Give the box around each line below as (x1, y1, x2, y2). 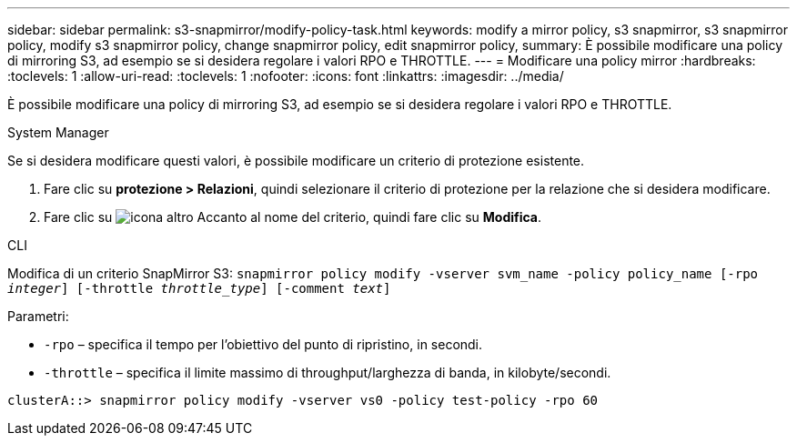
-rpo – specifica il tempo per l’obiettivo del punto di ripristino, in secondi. (44, 337, 483, 352)
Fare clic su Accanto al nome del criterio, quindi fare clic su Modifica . (44, 209, 542, 225)
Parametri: (7, 308, 69, 324)
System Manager (7, 125, 109, 140)
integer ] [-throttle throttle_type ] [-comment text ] (7, 281, 391, 296)
